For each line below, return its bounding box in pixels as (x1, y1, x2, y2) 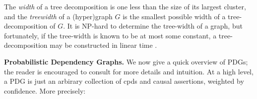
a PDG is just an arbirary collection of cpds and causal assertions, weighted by (4, 76, 244, 86)
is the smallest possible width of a (123, 11, 226, 21)
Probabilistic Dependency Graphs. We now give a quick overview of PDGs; (4, 56, 248, 66)
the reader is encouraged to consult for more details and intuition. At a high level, (4, 66, 254, 76)
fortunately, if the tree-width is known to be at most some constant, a (4, 30, 217, 40)
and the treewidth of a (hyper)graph (4, 11, 113, 21)
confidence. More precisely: (4, 85, 86, 96)
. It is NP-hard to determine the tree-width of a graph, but (63, 21, 243, 31)
